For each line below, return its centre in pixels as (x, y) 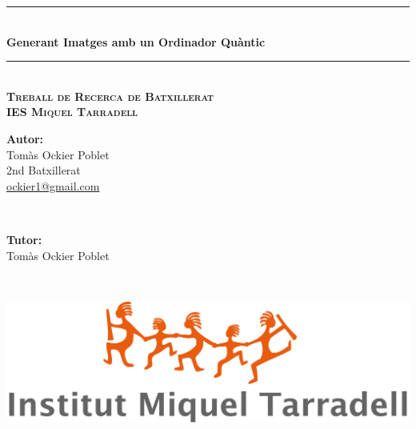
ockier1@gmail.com (53, 185)
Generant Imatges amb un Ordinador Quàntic (136, 41)
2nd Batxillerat (44, 170)
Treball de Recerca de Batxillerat (110, 96)
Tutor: (24, 239)
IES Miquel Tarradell (72, 112)
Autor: (25, 138)
